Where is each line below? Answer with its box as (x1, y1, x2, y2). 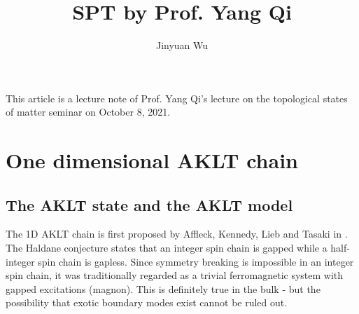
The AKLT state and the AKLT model (6, 193, 293, 215)
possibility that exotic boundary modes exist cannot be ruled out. (6, 295, 288, 310)
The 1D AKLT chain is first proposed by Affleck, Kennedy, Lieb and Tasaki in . (6, 226, 348, 241)
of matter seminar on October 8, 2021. (6, 104, 171, 119)
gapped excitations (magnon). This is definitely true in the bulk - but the (6, 281, 321, 296)
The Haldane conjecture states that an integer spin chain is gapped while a (6, 240, 328, 255)
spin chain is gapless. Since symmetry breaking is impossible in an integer (38, 254, 354, 268)
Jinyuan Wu (155, 38, 209, 53)
